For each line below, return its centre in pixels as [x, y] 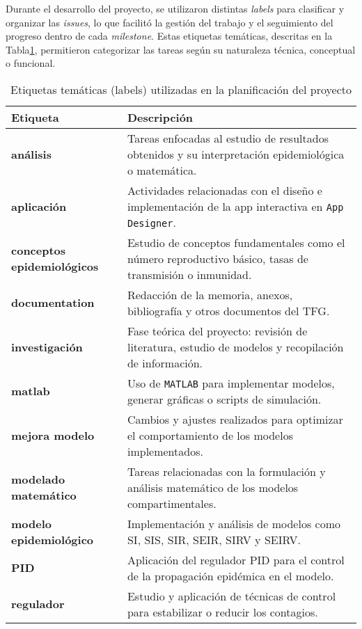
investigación [47, 347]
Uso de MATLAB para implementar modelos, [231, 383]
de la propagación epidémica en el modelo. [230, 575]
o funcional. [31, 63]
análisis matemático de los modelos [213, 487]
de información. [165, 363]
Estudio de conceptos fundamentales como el [236, 242]
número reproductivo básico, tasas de [218, 258]
